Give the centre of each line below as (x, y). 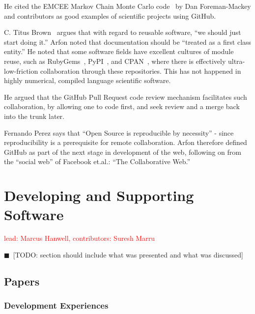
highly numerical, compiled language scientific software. (87, 80)
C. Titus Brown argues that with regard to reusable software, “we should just (123, 32)
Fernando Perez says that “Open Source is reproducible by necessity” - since (119, 132)
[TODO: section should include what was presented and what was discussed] (128, 254)
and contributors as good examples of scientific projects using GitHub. (110, 15)
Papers (22, 281)
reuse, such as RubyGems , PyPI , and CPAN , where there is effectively (115, 61)
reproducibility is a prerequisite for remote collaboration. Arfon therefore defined (126, 142)
